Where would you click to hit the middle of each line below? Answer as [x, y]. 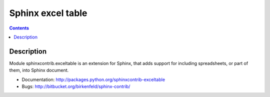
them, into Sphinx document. [39, 70]
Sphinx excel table [48, 13]
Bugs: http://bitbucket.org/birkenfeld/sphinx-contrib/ [76, 86]
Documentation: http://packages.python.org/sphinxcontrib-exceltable [93, 79]
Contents [19, 28]
